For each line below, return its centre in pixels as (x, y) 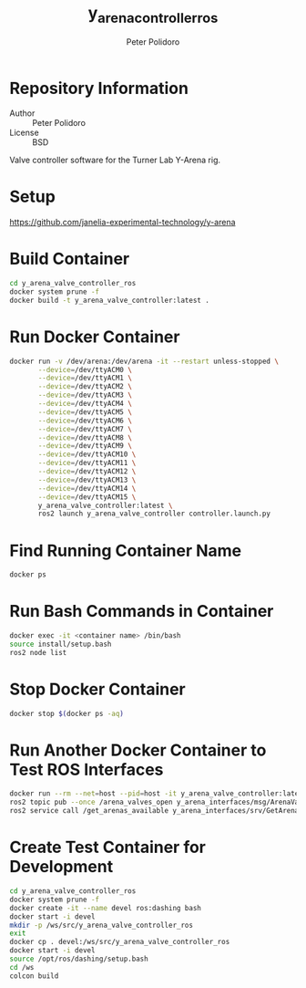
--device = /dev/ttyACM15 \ (87, 497)
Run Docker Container (95, 337)
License (24, 133)
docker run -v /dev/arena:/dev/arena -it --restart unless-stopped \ (144, 361)
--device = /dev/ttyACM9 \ (85, 446)
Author (22, 113)
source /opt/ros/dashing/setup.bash (79, 959)
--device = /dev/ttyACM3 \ (85, 395)
